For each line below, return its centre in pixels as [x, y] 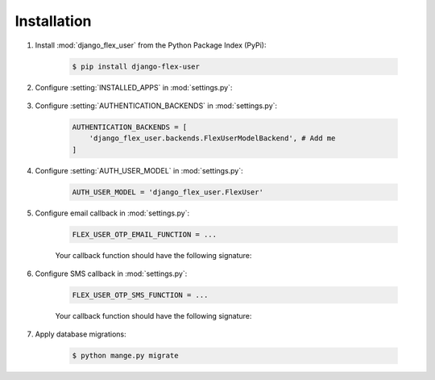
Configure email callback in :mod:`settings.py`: [112, 213]
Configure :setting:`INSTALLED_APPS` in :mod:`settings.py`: [134, 87]
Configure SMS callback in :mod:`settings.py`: [111, 274]
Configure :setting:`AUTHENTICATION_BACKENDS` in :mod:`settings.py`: [156, 106]
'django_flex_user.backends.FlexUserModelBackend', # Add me [212, 138]
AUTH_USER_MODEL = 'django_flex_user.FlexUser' [168, 192]
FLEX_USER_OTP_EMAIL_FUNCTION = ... [145, 234]
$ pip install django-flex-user [136, 66]
